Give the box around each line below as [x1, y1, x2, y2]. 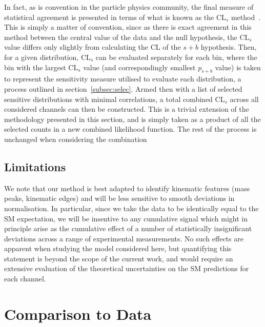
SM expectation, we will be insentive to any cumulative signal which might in [4, 213, 248, 223]
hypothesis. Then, [200, 42, 257, 52]
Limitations [4, 158, 66, 174]
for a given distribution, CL [4, 51, 91, 62]
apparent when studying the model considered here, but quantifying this [4, 243, 232, 254]
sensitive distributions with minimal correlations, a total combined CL [4, 93, 225, 104]
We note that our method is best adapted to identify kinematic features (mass [4, 182, 250, 193]
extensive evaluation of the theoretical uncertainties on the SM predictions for [4, 263, 249, 274]
